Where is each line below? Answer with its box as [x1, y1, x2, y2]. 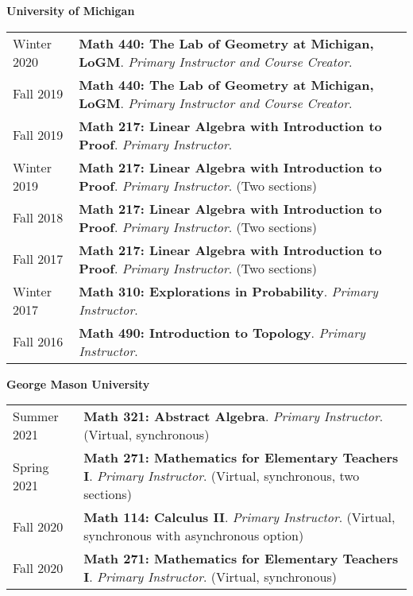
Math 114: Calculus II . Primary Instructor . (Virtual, [83, 508, 396, 527]
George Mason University [6, 375, 150, 392]
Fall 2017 [13, 250, 64, 269]
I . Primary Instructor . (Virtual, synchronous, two [83, 466, 360, 486]
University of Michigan [6, 2, 135, 18]
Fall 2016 [13, 332, 64, 351]
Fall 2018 [13, 208, 64, 227]
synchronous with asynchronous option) [83, 526, 304, 545]
